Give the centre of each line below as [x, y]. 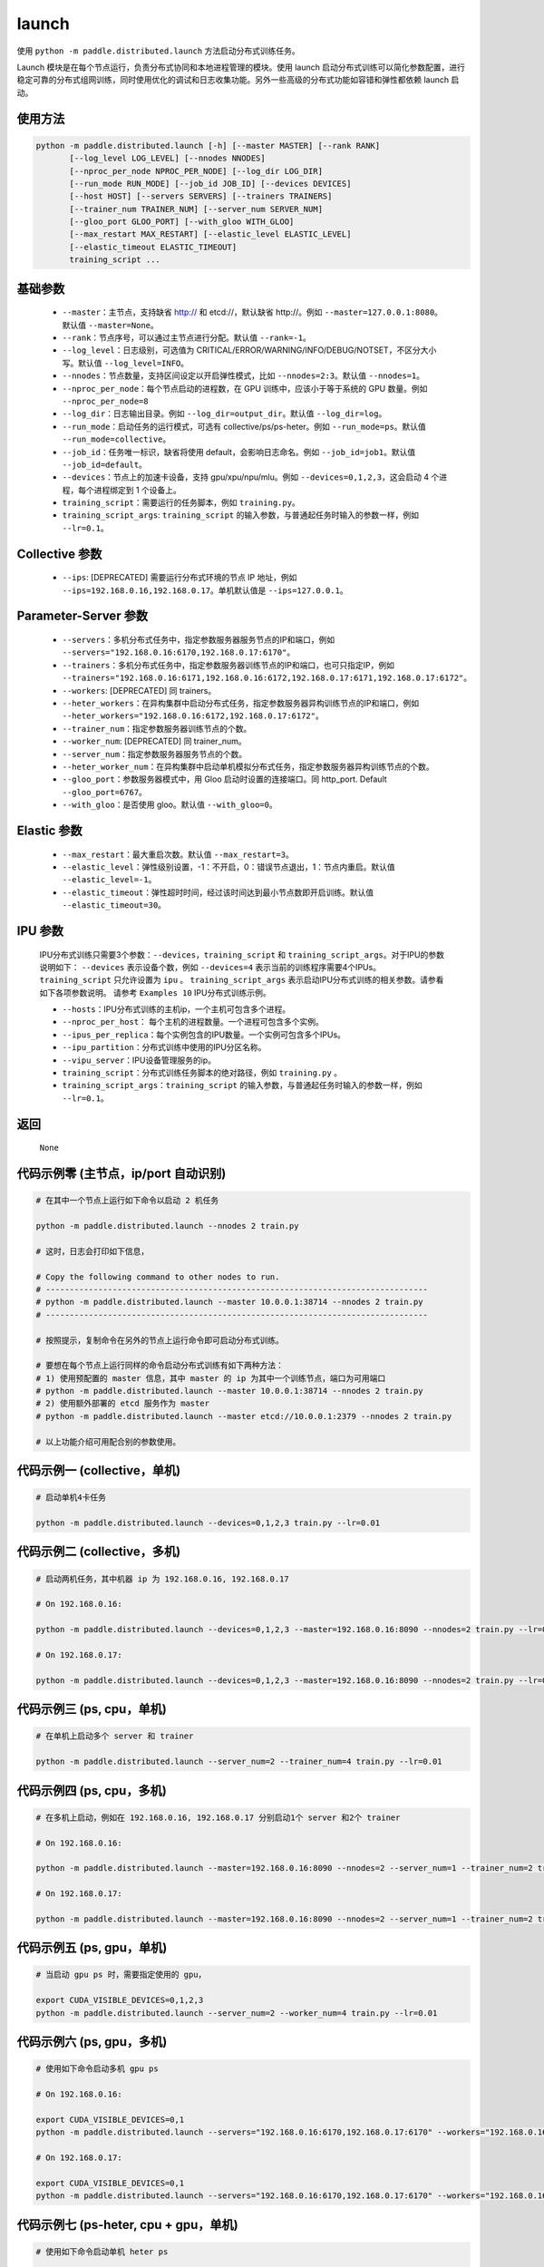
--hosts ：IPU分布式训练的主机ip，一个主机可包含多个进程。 [176, 1009]
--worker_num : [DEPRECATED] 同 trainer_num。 [154, 741]
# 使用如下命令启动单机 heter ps [102, 2252]
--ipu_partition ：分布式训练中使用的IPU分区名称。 [164, 1047]
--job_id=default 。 [104, 464]
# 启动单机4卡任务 [71, 1498]
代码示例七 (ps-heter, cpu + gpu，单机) [128, 2225]
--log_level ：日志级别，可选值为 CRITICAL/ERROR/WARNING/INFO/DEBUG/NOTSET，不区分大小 [249, 350]
